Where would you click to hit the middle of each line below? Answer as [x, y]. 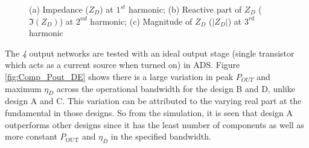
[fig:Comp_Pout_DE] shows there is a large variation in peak [119, 76]
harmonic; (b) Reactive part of [185, 9]
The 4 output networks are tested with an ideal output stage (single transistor [150, 53]
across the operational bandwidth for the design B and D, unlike [176, 88]
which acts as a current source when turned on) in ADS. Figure [123, 65]
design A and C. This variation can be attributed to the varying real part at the [153, 101]
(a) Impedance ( [59, 9]
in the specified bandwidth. [161, 136]
